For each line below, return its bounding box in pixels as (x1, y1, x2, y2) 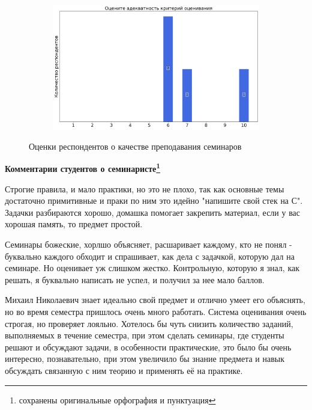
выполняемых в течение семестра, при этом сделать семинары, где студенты (5, 329, 284, 341)
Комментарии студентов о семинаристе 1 (5, 161, 161, 175)
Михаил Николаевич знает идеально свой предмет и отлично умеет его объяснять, (5, 293, 305, 306)
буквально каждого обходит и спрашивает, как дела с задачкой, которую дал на (5, 249, 295, 262)
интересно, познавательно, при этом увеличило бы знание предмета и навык (5, 352, 284, 365)
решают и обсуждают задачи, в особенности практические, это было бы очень (5, 340, 292, 353)
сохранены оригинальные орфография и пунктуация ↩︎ (19, 393, 216, 406)
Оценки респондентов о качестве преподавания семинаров (29, 139, 242, 152)
